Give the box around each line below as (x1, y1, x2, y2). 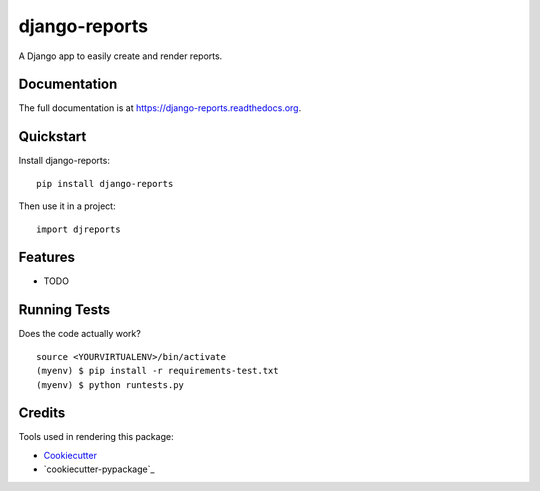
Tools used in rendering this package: (18, 431, 174, 443)
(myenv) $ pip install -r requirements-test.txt (36, 365, 279, 377)
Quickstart (18, 128, 87, 145)
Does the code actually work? (18, 328, 142, 340)
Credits (18, 405, 66, 422)
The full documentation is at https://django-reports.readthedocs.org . (18, 102, 302, 114)
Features (18, 249, 75, 266)
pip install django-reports (36, 178, 174, 189)
